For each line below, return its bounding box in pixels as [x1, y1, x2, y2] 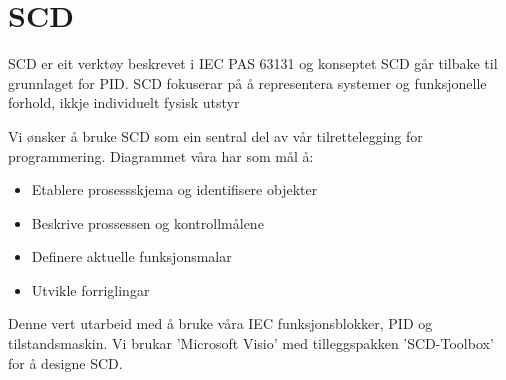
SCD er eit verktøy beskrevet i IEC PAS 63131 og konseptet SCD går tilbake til [8, 53, 498, 74]
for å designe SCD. [8, 352, 123, 373]
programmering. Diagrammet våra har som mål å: [8, 145, 314, 166]
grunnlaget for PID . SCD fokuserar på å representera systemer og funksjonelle [8, 72, 487, 93]
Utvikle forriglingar [31, 279, 150, 300]
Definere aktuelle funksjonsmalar [31, 246, 232, 267]
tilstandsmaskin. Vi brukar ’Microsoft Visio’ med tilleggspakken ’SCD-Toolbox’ [8, 333, 494, 354]
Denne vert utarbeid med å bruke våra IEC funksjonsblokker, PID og [8, 313, 433, 334]
